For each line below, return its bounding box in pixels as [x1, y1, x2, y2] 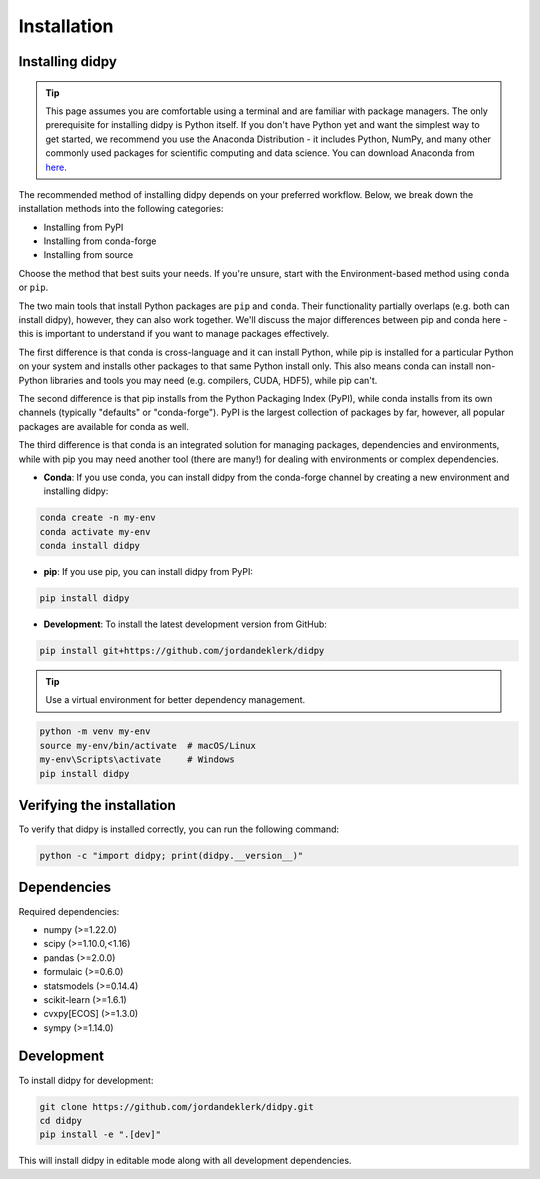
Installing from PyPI [43, 221, 124, 233]
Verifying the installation [18, 796, 176, 814]
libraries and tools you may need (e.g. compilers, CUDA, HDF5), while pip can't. [50, 374, 378, 386]
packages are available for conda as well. [18, 420, 189, 432]
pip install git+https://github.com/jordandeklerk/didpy [39, 645, 325, 657]
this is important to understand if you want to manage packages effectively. [18, 328, 330, 340]
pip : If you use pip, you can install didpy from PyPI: [43, 566, 254, 578]
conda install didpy [39, 540, 140, 552]
